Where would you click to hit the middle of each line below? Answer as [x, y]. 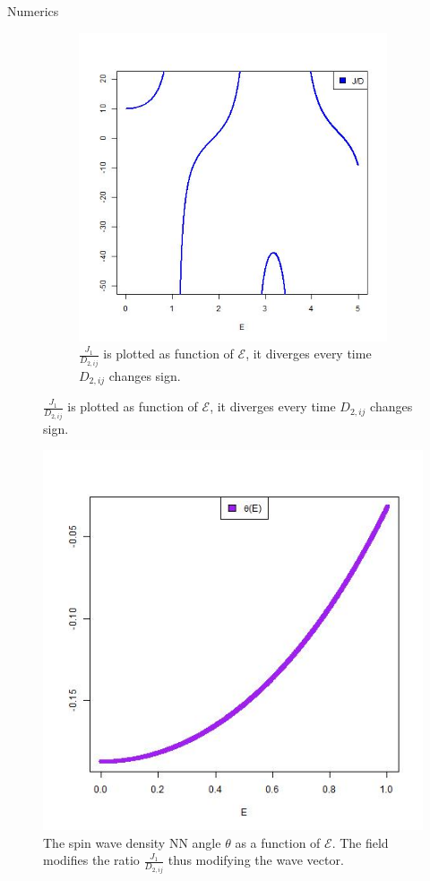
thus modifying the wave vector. [256, 860]
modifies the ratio [91, 860]
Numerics [33, 11]
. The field [360, 842]
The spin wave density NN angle [132, 842]
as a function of [278, 842]
